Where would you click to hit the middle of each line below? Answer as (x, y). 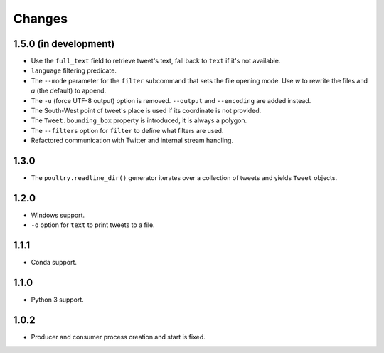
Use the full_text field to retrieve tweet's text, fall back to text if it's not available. (156, 61)
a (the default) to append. (69, 91)
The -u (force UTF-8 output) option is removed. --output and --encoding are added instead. (171, 100)
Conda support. (54, 263)
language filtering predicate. (74, 70)
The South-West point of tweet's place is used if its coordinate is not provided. (146, 111)
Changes (40, 19)
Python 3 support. (58, 300)
